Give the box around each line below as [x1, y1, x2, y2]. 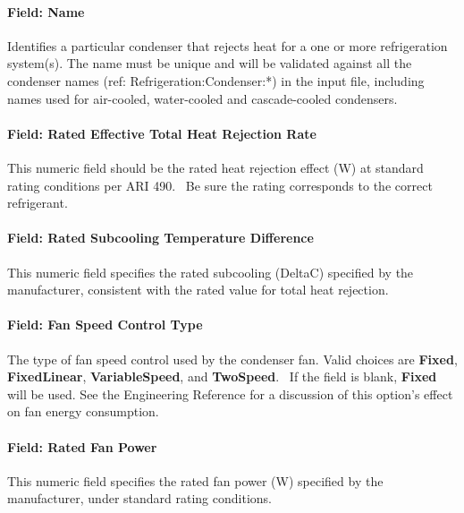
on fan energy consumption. [7, 402, 159, 421]
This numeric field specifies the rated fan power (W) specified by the [7, 471, 384, 490]
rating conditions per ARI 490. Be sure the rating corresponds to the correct [7, 175, 433, 194]
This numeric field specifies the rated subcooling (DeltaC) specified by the [7, 262, 414, 281]
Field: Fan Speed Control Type [7, 315, 203, 334]
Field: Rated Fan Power [7, 437, 157, 456]
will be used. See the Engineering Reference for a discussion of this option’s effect [7, 384, 453, 403]
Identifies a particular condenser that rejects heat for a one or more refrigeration [7, 36, 448, 55]
